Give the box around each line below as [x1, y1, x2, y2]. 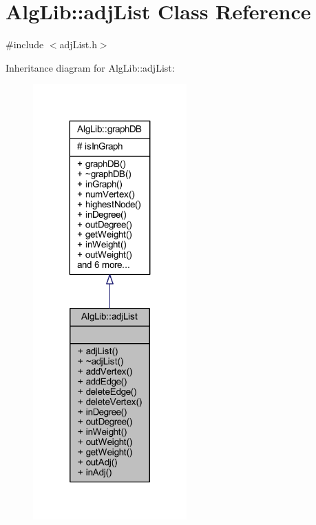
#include [6, 37, 44, 52]
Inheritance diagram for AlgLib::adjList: [6, 60, 175, 74]
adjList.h [59, 37, 97, 52]
